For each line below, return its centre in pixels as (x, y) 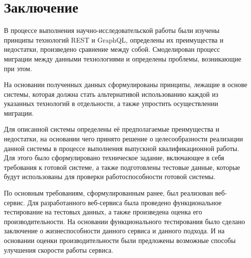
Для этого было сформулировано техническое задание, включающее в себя (114, 158)
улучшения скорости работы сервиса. (59, 250)
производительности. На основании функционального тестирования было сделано (125, 221)
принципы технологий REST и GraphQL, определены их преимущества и (114, 39)
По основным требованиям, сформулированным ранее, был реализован (109, 193)
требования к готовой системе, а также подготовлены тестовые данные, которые (122, 167)
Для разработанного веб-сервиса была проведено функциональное (125, 202)
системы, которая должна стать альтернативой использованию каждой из (111, 94)
